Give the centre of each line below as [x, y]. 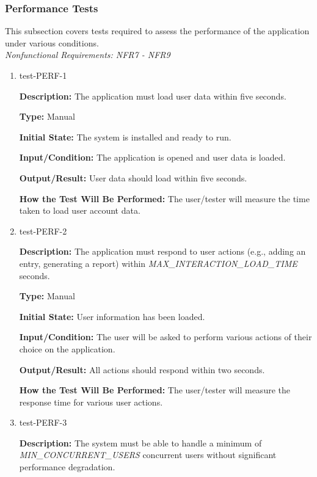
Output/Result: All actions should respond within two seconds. [142, 369]
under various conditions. [52, 42]
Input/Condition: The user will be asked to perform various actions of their [166, 337]
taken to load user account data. [80, 210]
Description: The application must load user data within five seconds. [153, 96]
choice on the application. [67, 348]
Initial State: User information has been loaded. [112, 316]
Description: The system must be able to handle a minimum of [140, 442]
